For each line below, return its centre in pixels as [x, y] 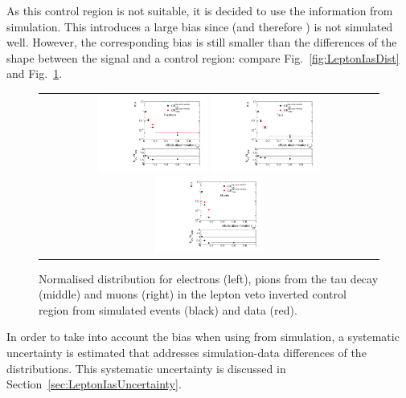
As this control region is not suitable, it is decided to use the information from [200, 10]
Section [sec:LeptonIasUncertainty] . [94, 384]
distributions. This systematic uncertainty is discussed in [146, 368]
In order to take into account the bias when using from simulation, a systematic [203, 337]
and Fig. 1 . [35, 73]
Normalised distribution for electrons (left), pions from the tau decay [209, 278]
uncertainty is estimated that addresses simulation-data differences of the [187, 352]
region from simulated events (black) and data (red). [168, 309]
